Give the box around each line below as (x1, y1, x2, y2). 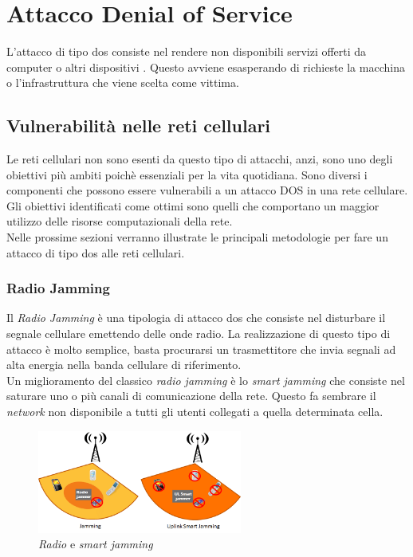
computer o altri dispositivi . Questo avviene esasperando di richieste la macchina (6, 58, 405, 75)
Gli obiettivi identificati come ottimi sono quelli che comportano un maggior (6, 197, 380, 214)
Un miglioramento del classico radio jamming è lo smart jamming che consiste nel (6, 371, 405, 388)
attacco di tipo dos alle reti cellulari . (6, 244, 185, 261)
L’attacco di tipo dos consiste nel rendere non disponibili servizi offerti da (6, 43, 367, 60)
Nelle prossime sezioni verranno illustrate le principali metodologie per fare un (6, 229, 388, 245)
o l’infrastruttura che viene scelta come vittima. (6, 74, 239, 91)
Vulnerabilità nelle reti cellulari (6, 113, 271, 138)
